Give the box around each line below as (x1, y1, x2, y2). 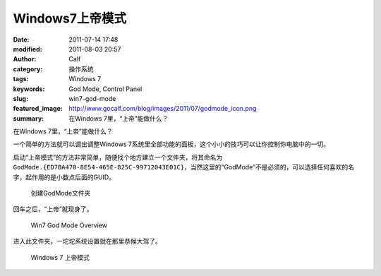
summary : (13, 114, 44, 123)
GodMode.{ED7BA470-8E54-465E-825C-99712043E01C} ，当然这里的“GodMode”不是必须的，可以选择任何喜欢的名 (13, 163, 354, 172)
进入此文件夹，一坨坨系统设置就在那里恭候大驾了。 (13, 237, 162, 246)
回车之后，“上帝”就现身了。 (13, 205, 93, 213)
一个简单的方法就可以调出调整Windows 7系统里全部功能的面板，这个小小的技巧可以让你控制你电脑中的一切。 (13, 140, 329, 148)
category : (13, 64, 43, 73)
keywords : (13, 85, 45, 93)
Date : (13, 35, 30, 44)
